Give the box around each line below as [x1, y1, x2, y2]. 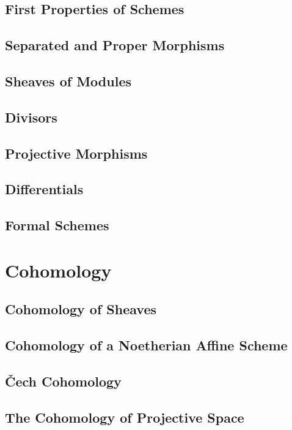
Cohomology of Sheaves [5, 300, 156, 319]
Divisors [5, 107, 57, 126]
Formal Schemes [5, 216, 109, 235]
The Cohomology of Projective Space [5, 407, 244, 426]
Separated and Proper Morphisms [5, 36, 225, 55]
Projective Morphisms [5, 143, 148, 162]
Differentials [5, 179, 84, 198]
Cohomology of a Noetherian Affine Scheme [5, 336, 288, 355]
